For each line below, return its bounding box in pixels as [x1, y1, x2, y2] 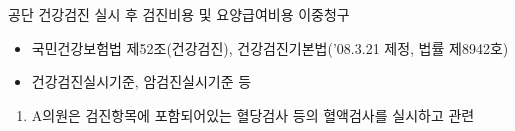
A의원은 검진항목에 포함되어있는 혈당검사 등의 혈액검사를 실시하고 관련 [31, 104, 475, 125]
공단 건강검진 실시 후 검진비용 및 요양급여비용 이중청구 [8, 4, 350, 24]
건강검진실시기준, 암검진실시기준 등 [31, 71, 252, 92]
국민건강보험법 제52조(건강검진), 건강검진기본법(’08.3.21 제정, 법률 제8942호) [31, 37, 509, 58]
